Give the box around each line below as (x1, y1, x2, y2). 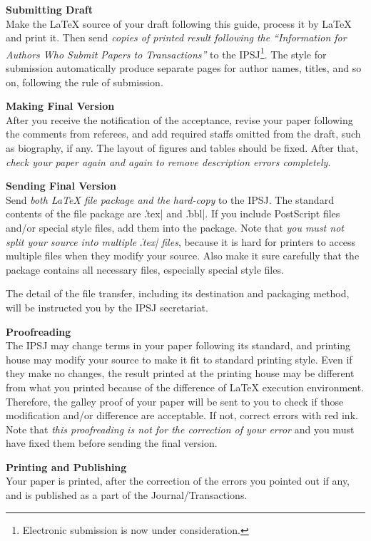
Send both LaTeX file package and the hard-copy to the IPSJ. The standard (6, 192, 334, 207)
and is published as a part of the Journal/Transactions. (6, 488, 248, 503)
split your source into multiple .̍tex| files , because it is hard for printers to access (6, 234, 356, 249)
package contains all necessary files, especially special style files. (6, 262, 284, 277)
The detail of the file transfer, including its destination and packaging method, (6, 286, 350, 301)
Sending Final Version (6, 178, 116, 193)
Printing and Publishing (6, 459, 127, 474)
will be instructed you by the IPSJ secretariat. (6, 299, 208, 314)
